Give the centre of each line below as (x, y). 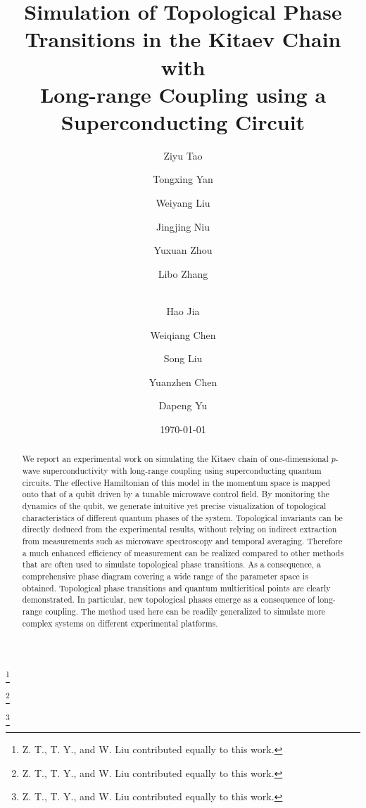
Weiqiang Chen (183, 334)
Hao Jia (183, 311)
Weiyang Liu (183, 203)
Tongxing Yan (183, 179)
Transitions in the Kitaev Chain (183, 39)
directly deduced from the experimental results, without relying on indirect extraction (179, 529)
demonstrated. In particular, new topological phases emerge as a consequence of (169, 599)
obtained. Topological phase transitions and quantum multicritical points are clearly (176, 588)
